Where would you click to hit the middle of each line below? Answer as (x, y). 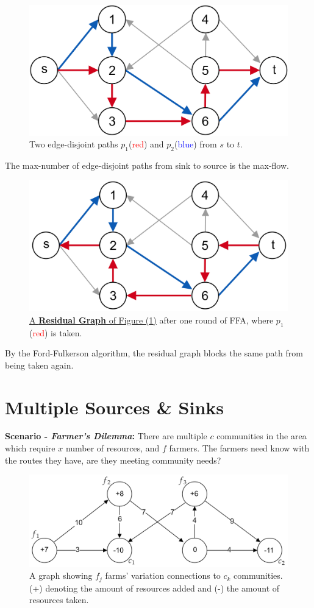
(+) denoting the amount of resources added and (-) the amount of (155, 588)
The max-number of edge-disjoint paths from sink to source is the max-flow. (147, 165)
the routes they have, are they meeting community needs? (113, 460)
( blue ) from (196, 144)
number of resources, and (112, 448)
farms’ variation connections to (163, 575)
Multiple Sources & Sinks (114, 407)
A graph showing (61, 575)
